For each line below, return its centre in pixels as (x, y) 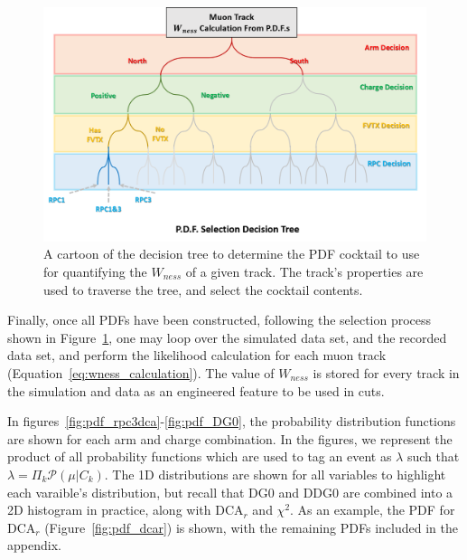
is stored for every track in (386, 372)
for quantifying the (95, 271)
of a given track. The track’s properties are (304, 271)
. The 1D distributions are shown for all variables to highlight (275, 474)
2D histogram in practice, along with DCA (126, 510)
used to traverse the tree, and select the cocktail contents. (203, 289)
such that (433, 456)
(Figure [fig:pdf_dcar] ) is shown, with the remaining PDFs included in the (251, 527)
